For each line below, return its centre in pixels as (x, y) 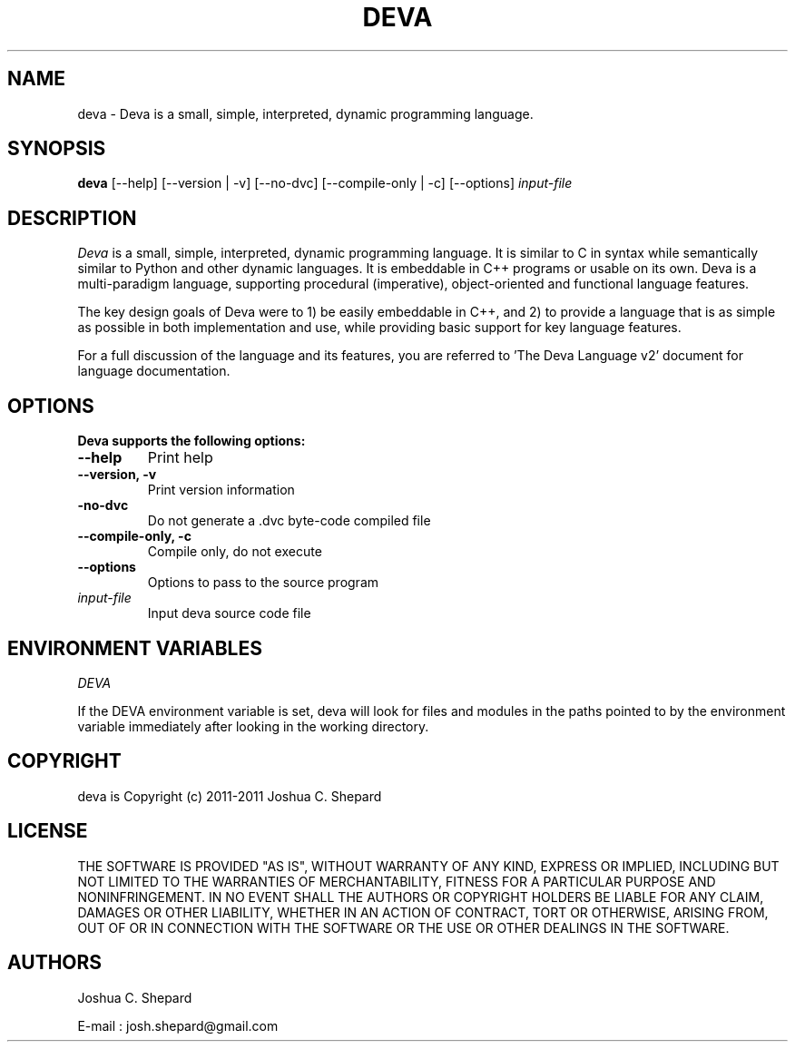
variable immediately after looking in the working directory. (253, 726)
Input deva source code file (229, 613)
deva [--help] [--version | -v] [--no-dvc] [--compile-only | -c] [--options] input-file (325, 183)
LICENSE (48, 831)
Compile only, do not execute (235, 552)
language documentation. (154, 371)
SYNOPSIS (57, 149)
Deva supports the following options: (191, 441)
